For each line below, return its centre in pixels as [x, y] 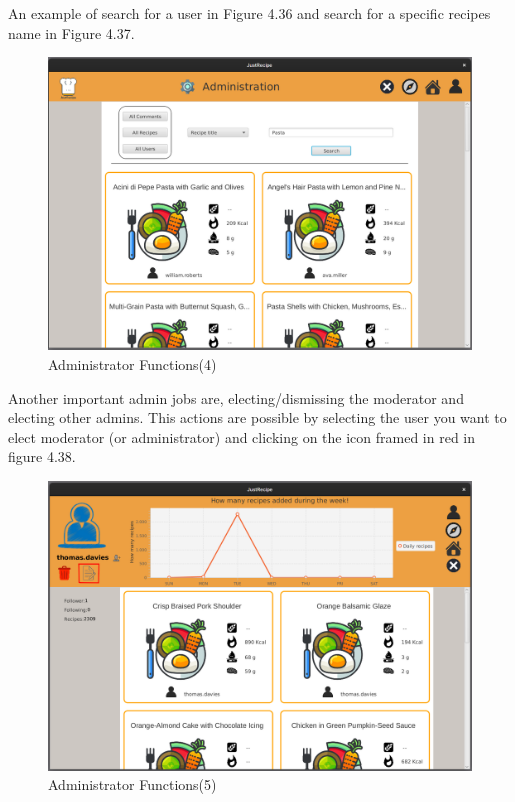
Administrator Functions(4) [132, 363]
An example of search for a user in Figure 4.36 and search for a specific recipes [249, 13]
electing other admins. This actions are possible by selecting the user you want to [257, 417]
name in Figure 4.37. [71, 32]
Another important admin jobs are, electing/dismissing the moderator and [236, 397]
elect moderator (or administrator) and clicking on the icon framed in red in [242, 436]
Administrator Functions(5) [132, 784]
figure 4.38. [42, 456]
